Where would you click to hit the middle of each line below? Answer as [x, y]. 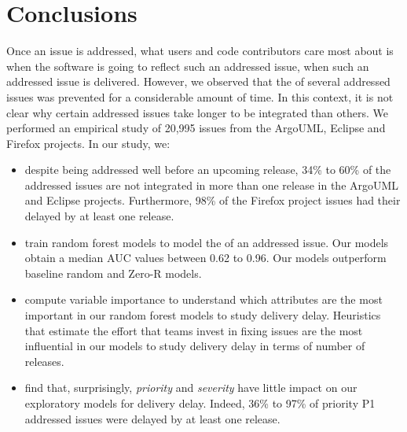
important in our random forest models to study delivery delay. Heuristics [203, 315]
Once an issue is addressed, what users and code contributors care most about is [200, 51]
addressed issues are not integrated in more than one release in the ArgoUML [212, 185]
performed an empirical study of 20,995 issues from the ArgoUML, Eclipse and [196, 128]
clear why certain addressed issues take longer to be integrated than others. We [197, 112]
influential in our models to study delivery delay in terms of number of [195, 346]
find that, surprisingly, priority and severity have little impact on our [191, 388]
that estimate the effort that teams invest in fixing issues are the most [194, 330]
